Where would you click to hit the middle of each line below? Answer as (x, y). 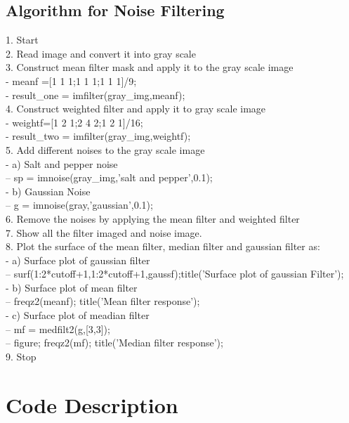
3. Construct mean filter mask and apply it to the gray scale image (150, 67)
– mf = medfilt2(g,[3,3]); (58, 328)
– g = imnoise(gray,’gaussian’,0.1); (79, 205)
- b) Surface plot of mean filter (72, 287)
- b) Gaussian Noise (48, 191)
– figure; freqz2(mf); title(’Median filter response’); (114, 343)
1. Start (22, 40)
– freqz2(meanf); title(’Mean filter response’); (103, 301)
